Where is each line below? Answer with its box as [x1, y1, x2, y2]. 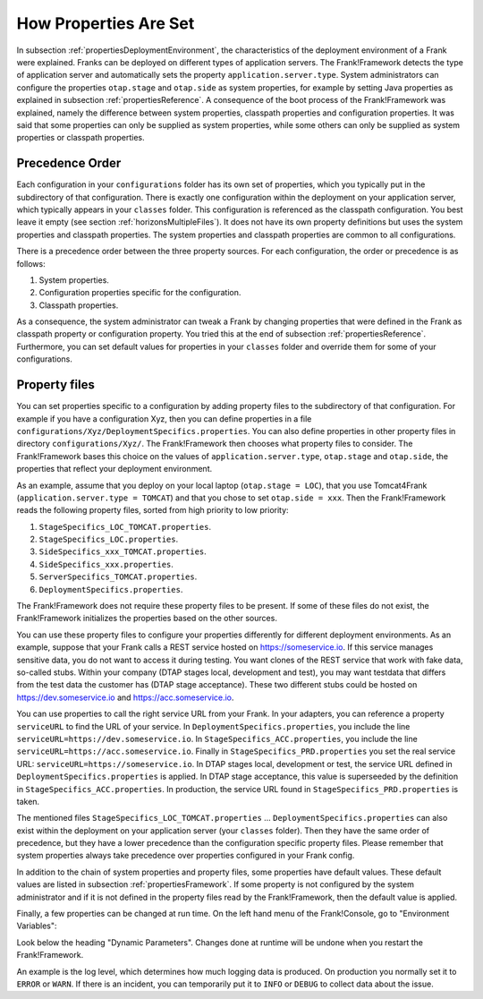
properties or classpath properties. [16, 132, 145, 143]
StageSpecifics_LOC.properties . [38, 534, 179, 545]
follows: [16, 258, 46, 269]
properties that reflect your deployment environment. [16, 464, 213, 474]
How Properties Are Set [16, 13, 195, 33]
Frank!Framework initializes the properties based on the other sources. [16, 613, 277, 624]
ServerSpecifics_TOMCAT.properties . [38, 571, 198, 582]
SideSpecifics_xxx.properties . [38, 559, 174, 569]
